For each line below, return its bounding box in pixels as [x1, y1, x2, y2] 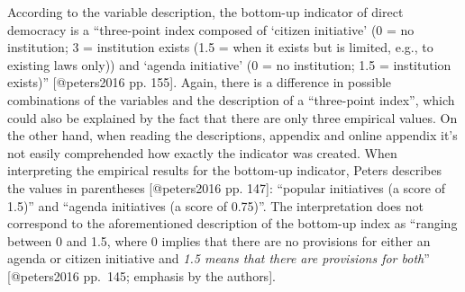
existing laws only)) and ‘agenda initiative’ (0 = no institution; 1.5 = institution [7, 55, 451, 74]
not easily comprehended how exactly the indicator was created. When [7, 143, 397, 162]
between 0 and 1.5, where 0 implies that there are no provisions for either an [7, 231, 431, 250]
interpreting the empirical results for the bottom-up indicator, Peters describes [7, 161, 442, 180]
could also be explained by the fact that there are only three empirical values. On [7, 108, 458, 127]
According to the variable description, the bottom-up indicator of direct [7, 3, 404, 21]
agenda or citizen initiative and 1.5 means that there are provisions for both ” [7, 249, 430, 268]
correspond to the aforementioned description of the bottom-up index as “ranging [7, 214, 458, 233]
